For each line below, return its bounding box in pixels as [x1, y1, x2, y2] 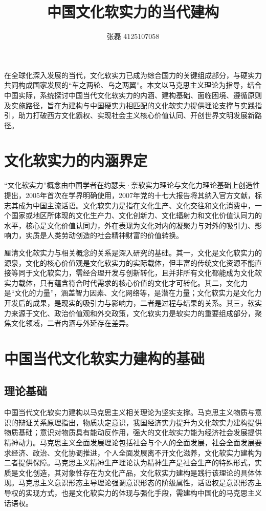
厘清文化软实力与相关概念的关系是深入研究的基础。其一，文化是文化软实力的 [4, 247, 262, 258]
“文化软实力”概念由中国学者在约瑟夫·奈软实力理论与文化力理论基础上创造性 [4, 180, 260, 190]
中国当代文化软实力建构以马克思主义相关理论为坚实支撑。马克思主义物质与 [4, 407, 255, 418]
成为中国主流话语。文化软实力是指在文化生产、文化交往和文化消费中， [18, 200, 255, 210]
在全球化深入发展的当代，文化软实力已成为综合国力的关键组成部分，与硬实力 [4, 69, 262, 80]
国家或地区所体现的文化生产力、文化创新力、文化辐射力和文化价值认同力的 [11, 210, 262, 221]
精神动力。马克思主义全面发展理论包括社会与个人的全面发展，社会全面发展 [4, 437, 255, 448]
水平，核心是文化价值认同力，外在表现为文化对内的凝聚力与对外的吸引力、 [4, 220, 255, 230]
